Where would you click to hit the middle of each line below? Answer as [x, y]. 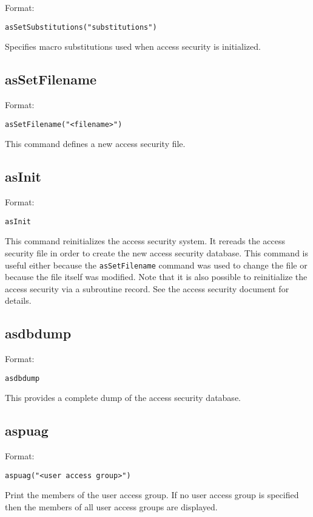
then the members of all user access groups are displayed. [111, 507]
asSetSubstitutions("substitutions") [81, 27]
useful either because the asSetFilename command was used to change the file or [156, 265]
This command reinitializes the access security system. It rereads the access [145, 241]
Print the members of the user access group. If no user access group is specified [152, 495]
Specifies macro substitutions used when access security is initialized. [133, 46]
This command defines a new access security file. [95, 144]
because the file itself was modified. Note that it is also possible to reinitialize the [156, 277]
